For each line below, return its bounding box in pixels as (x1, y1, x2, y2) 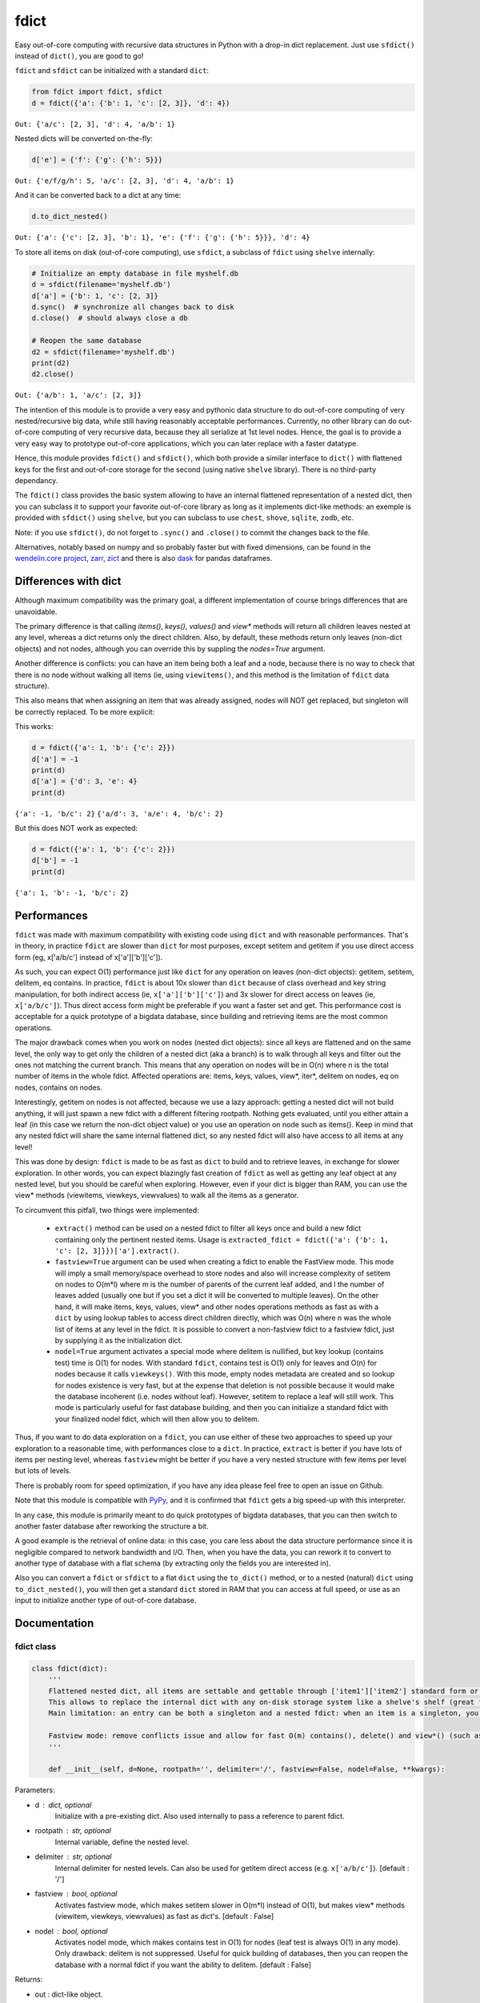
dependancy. (14, 476, 58, 486)
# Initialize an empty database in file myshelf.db (31, 268, 239, 278)
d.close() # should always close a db (31, 313, 188, 323)
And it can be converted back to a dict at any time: (14, 191, 182, 200)
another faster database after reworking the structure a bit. (14, 1521, 209, 1530)
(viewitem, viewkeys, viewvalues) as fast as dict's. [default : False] (54, 1912, 274, 1921)
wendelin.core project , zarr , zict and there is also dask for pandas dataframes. (14, 554, 273, 563)
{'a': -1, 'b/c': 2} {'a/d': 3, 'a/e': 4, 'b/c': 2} (14, 809, 224, 818)
